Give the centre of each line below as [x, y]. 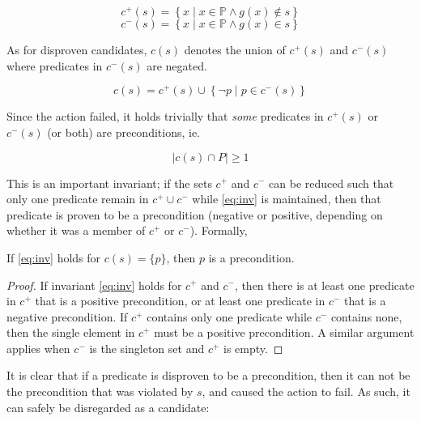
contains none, [366, 316]
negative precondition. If [67, 316]
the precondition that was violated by [100, 391]
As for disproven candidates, [77, 50]
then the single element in [71, 332]
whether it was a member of [76, 230]
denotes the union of [235, 50]
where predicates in [55, 65]
